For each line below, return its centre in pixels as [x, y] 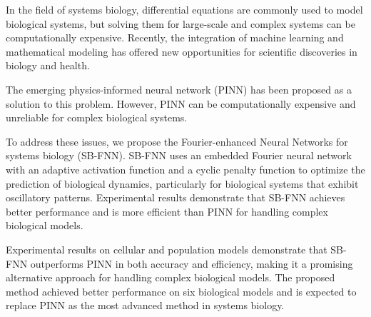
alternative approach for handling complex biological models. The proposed [171, 277]
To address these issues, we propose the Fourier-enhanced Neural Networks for [177, 141]
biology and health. [48, 65]
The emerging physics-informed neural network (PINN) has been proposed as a [179, 89]
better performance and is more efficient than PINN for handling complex [167, 211]
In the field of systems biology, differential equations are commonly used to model [184, 9]
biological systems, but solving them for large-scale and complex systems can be [181, 23]
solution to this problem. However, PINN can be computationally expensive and [181, 103]
